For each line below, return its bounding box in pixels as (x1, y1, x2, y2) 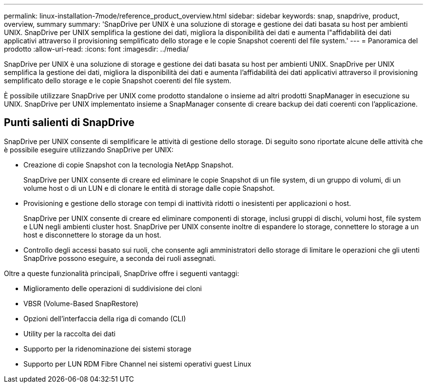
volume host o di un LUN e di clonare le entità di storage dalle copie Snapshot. (23, 184, 275, 192)
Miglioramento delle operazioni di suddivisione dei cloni (23, 284, 202, 293)
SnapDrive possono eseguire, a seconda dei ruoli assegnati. (23, 254, 216, 262)
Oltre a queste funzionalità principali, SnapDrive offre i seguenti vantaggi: (4, 269, 239, 277)
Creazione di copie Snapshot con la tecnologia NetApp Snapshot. (23, 160, 233, 169)
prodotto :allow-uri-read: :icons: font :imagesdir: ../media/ (4, 45, 189, 53)
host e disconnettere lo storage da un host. (23, 230, 161, 239)
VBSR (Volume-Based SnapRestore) (23, 299, 138, 308)
